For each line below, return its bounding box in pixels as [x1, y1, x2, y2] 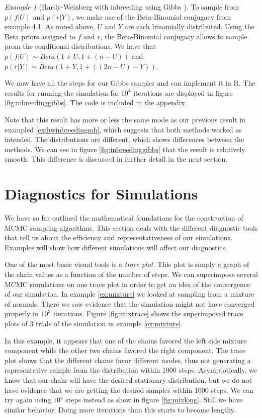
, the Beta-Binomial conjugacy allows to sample [100, 31, 247, 41]
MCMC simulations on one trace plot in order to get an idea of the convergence [5, 278, 250, 289]
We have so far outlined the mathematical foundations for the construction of [5, 213, 243, 223]
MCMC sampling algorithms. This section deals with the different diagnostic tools [5, 222, 258, 233]
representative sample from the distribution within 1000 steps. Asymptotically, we [5, 365, 257, 375]
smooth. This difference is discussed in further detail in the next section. [5, 154, 228, 164]
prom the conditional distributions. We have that [5, 41, 156, 51]
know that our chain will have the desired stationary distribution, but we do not [5, 374, 252, 385]
